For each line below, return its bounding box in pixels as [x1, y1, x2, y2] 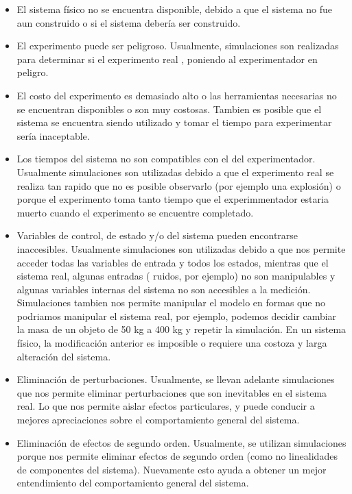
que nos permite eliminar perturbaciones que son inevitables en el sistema [16, 385, 327, 399]
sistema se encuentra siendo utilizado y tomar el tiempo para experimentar [16, 115, 332, 129]
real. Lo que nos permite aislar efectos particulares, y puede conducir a [16, 399, 315, 413]
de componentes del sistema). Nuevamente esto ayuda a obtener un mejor [16, 462, 327, 476]
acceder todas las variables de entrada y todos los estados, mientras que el [16, 255, 329, 269]
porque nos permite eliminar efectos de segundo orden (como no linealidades [16, 449, 338, 463]
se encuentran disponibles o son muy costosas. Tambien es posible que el [16, 101, 322, 116]
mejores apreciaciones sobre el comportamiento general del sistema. [16, 412, 300, 427]
